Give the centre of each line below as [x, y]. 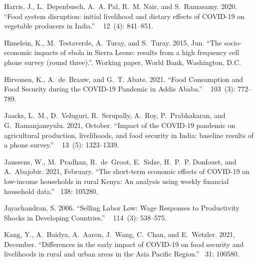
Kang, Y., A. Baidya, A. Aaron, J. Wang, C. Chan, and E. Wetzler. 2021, [120, 234]
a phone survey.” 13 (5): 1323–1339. [62, 145]
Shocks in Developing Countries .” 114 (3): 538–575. [85, 217]
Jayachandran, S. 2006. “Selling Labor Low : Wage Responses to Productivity [122, 208]
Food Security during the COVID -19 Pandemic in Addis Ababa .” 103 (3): [120, 89]
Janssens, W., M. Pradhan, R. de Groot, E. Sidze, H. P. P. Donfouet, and [120, 161]
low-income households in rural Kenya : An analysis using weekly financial [117, 181]
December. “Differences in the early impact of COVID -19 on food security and [124, 244]
